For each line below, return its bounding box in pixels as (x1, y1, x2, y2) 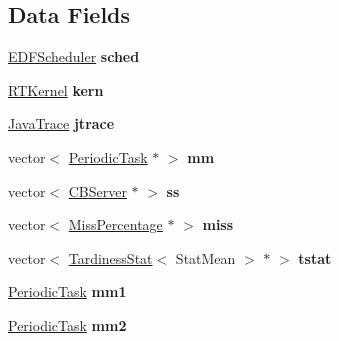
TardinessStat (68, 247, 153, 268)
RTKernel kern (8, 79, 104, 100)
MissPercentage (68, 214, 163, 235)
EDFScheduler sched (8, 46, 140, 67)
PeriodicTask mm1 (8, 281, 127, 302)
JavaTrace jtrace (8, 113, 115, 134)
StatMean (175, 247, 236, 268)
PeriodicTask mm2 (8, 314, 127, 335)
